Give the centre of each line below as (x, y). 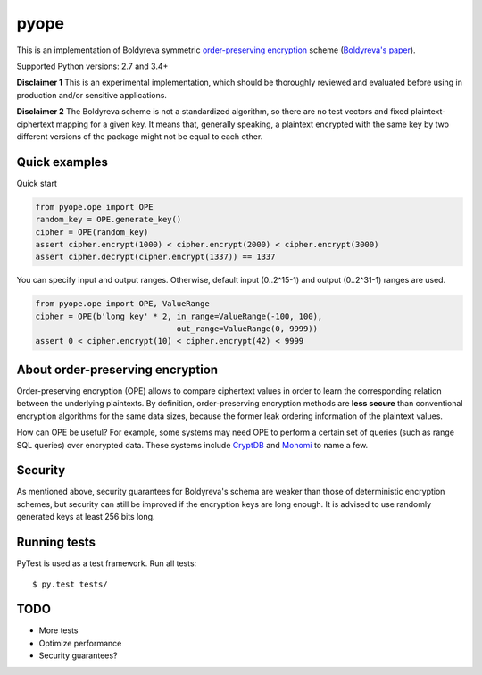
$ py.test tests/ (70, 584)
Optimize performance (80, 643)
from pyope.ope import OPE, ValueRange (122, 304)
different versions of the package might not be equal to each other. (140, 136)
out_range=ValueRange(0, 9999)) (247, 329)
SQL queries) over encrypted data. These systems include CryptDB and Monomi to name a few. (192, 445)
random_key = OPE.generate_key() (108, 220)
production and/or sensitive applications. (91, 95)
